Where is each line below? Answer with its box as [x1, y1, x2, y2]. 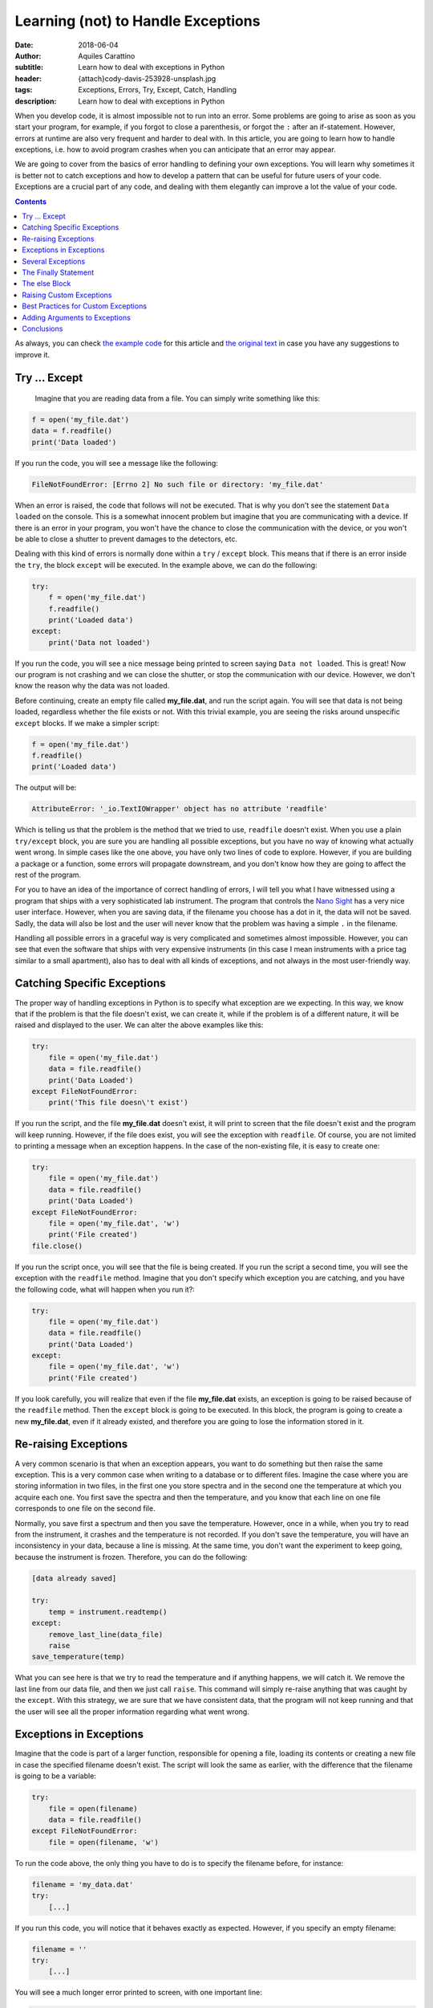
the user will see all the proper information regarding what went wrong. [14, 1707, 250, 1716]
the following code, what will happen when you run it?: [14, 1284, 196, 1294]
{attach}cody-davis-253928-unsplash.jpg [78, 73, 216, 84]
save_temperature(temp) [31, 1652, 126, 1662]
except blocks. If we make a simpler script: [14, 718, 160, 728]
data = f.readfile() [31, 426, 112, 435]
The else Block [22, 279, 71, 288]
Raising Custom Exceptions [22, 290, 112, 300]
